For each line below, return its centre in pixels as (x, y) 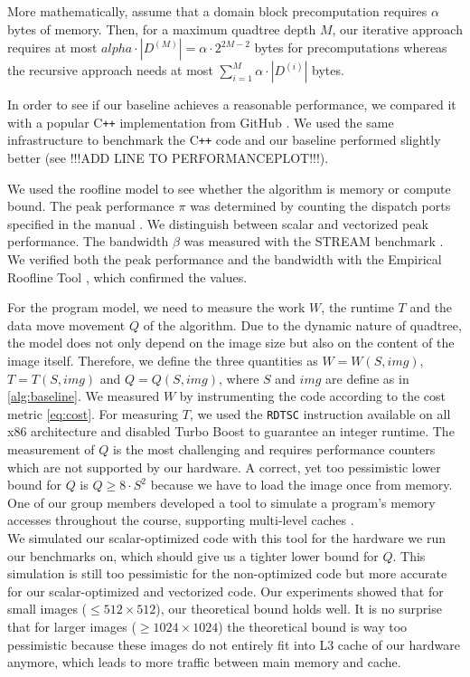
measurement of (51, 449)
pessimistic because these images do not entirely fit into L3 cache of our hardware (234, 644)
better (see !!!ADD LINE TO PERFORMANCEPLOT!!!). (168, 158)
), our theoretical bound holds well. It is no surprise (299, 609)
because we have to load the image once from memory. (301, 485)
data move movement (66, 324)
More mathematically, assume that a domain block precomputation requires (217, 11)
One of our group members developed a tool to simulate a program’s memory (221, 502)
